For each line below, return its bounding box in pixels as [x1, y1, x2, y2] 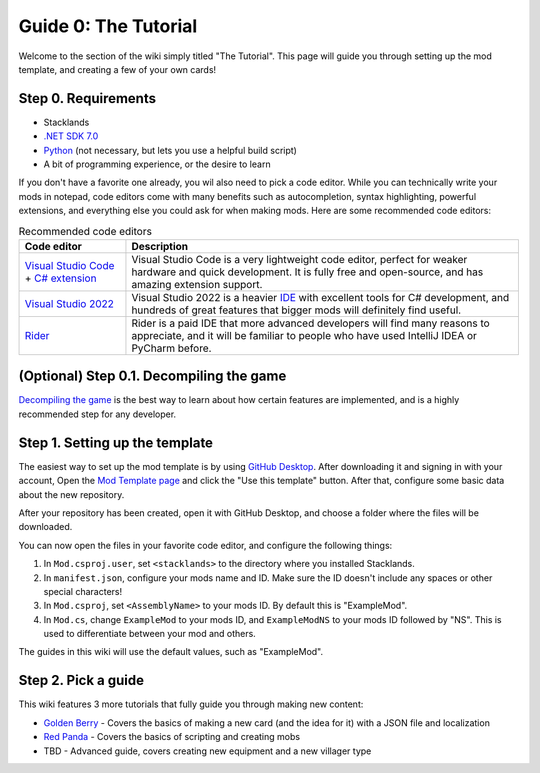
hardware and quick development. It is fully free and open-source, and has [131, 265, 484, 279]
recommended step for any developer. [18, 408, 177, 420]
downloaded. [18, 521, 73, 533]
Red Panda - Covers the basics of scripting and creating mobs [43, 731, 300, 743]
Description [131, 239, 189, 253]
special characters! [43, 585, 123, 597]
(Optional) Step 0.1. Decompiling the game [18, 368, 287, 385]
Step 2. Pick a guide [18, 672, 145, 689]
